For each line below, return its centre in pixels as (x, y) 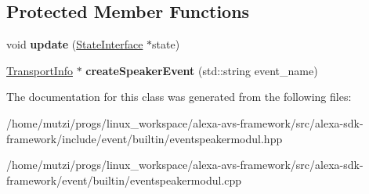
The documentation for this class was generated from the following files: (179, 97)
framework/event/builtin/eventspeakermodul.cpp (124, 180)
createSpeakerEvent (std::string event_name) (202, 70)
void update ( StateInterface (75, 44)
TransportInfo (40, 70)
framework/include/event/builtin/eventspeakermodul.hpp (145, 138)
